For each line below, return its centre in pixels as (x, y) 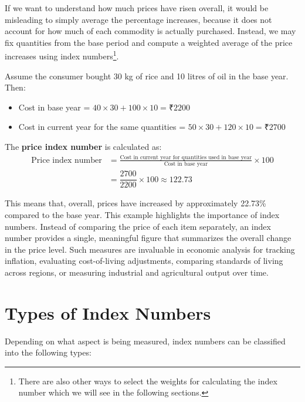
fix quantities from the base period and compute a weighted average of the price (149, 42)
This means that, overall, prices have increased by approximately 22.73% (135, 203)
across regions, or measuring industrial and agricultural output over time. (137, 272)
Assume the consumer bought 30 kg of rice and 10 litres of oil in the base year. (147, 76)
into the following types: (48, 352)
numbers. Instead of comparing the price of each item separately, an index (138, 226)
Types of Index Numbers (108, 312)
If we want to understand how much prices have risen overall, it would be (137, 8)
